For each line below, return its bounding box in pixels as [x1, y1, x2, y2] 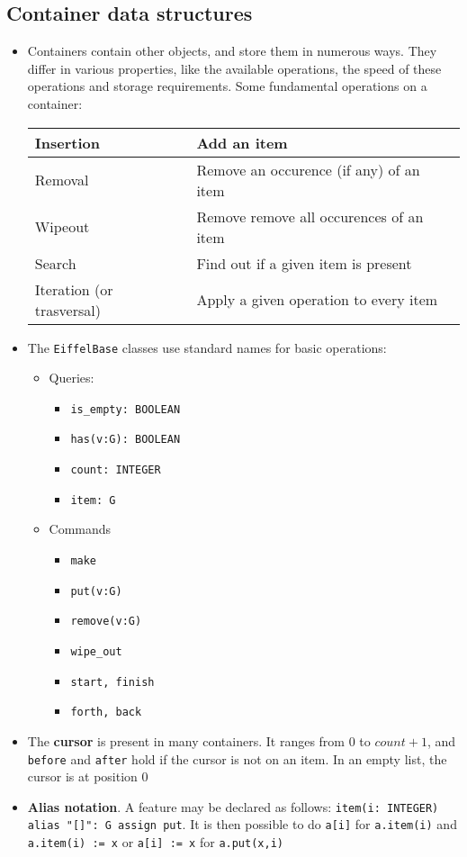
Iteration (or [34, 278, 113, 300]
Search [34, 252, 76, 274]
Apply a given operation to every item [196, 289, 438, 311]
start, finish [70, 675, 155, 689]
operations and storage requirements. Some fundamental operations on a [27, 77, 427, 95]
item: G [70, 493, 116, 507]
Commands [49, 519, 112, 538]
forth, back [70, 706, 142, 719]
